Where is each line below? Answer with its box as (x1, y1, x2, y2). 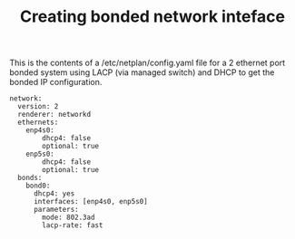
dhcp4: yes (33, 189, 75, 198)
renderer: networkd (17, 110, 92, 119)
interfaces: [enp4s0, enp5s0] (33, 197, 148, 206)
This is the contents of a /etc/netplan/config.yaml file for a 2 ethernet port (9, 57, 286, 69)
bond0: (25, 181, 51, 191)
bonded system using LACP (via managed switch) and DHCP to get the (9, 67, 275, 78)
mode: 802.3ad (42, 213, 95, 223)
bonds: (17, 174, 43, 183)
